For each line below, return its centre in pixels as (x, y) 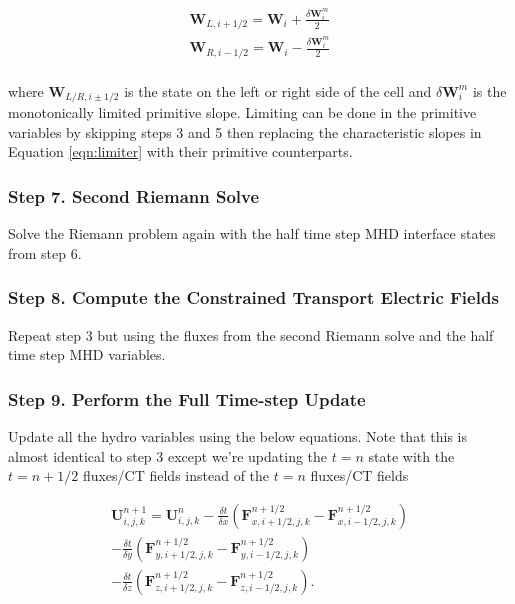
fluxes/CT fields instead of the (176, 475)
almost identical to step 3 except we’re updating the (168, 455)
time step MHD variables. (87, 354)
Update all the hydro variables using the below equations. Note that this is (237, 436)
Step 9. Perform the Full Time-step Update (187, 398)
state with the (411, 455)
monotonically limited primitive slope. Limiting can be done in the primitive (242, 112)
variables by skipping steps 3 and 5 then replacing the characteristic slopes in (245, 131)
